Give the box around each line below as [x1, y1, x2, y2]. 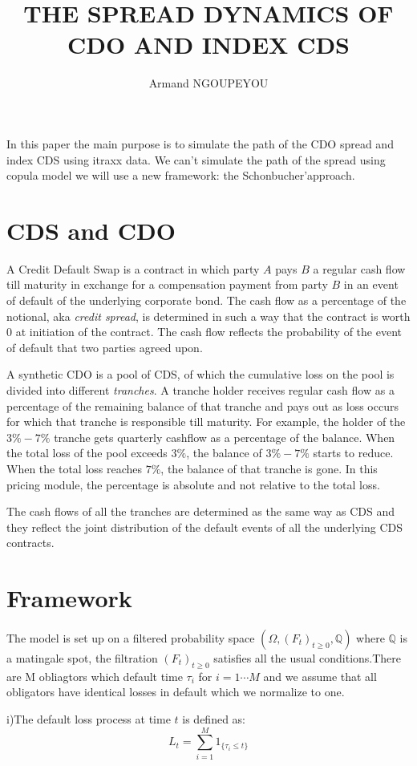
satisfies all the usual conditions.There [213, 650, 402, 667]
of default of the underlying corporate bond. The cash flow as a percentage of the [6, 292, 407, 308]
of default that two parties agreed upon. [6, 338, 203, 355]
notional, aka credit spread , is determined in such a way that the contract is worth [6, 307, 411, 324]
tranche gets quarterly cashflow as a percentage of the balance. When [54, 428, 395, 445]
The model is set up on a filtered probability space [6, 630, 255, 646]
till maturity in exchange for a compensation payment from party [6, 276, 328, 293]
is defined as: [182, 711, 245, 727]
